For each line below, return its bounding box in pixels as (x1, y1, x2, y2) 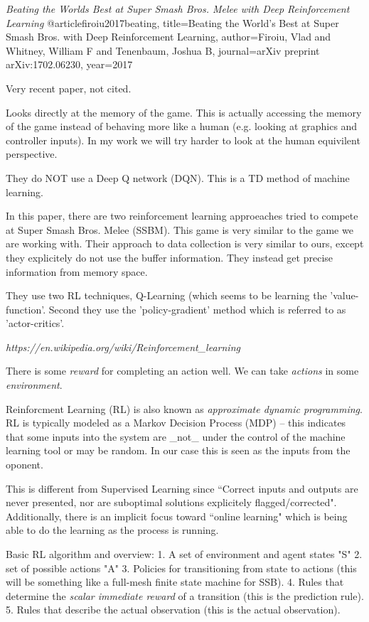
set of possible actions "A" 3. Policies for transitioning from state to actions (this (6, 560, 357, 575)
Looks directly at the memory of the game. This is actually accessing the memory (6, 104, 362, 119)
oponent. (6, 457, 43, 472)
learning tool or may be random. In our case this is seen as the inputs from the (6, 443, 351, 458)
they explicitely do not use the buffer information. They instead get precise (6, 250, 333, 264)
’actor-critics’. (6, 316, 65, 331)
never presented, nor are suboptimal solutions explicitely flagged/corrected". (6, 495, 337, 510)
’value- (330, 288, 359, 303)
